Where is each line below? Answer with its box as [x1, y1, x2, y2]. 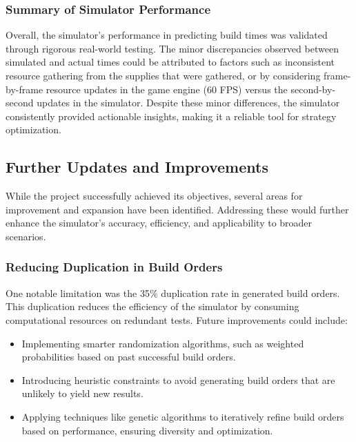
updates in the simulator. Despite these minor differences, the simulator [37, 95, 340, 110]
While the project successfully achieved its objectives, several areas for [6, 189, 303, 203]
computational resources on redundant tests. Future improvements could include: [6, 312, 348, 327]
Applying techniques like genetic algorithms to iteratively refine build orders [21, 409, 344, 423]
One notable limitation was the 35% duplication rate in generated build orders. [6, 285, 340, 300]
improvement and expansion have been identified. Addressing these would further [6, 202, 349, 216]
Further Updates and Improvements [6, 156, 268, 177]
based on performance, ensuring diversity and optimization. [21, 423, 273, 437]
